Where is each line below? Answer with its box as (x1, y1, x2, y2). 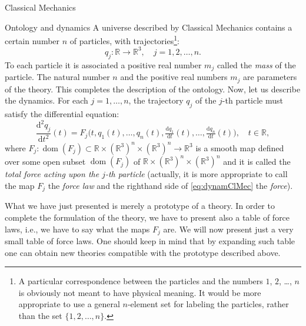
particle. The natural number (5, 71, 110, 83)
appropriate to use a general (18, 298, 120, 310)
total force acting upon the (5, 168, 99, 180)
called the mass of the (217, 58, 296, 71)
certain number (5, 34, 60, 46)
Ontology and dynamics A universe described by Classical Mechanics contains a (5, 21, 292, 33)
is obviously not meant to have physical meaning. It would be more (18, 286, 261, 298)
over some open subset (5, 155, 86, 167)
